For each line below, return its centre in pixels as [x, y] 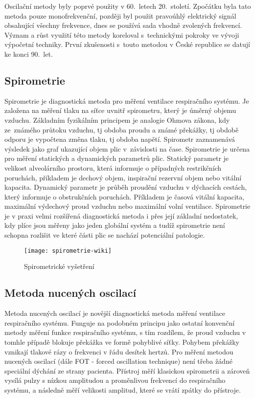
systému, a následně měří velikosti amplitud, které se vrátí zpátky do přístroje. [123, 389]
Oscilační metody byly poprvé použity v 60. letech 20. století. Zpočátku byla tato [128, 6]
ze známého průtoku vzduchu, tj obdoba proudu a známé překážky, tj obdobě [122, 129]
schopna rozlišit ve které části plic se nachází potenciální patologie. [105, 235]
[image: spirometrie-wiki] [68, 251]
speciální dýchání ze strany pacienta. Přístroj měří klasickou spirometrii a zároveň [127, 370]
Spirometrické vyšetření [59, 266]
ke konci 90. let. [29, 54]
